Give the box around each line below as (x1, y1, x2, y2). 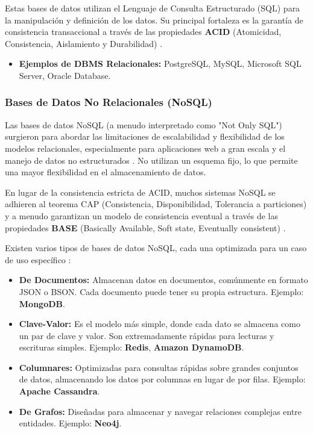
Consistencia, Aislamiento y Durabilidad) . (5, 37, 163, 49)
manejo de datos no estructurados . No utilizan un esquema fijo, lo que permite (5, 154, 298, 166)
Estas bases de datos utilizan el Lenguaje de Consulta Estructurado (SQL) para (5, 2, 300, 14)
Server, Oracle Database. (19, 69, 111, 81)
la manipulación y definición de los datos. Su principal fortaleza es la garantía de (5, 13, 303, 26)
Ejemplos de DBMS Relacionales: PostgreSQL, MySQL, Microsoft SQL (19, 57, 302, 70)
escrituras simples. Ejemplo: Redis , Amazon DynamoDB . (19, 341, 244, 354)
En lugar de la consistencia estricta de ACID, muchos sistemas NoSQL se (5, 185, 276, 198)
